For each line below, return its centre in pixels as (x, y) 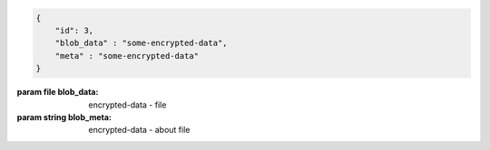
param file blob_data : (58, 92)
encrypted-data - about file (139, 130)
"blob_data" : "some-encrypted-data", (141, 43)
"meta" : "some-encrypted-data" (127, 56)
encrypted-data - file (127, 105)
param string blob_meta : (64, 117)
